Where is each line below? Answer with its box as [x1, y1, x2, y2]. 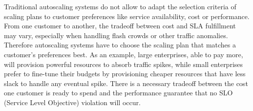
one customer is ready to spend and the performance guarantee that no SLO [4, 88, 233, 98]
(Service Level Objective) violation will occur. [4, 97, 141, 107]
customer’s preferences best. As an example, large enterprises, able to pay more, [4, 49, 243, 59]
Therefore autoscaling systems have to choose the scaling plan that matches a [4, 40, 236, 50]
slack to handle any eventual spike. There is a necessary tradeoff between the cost [4, 78, 248, 88]
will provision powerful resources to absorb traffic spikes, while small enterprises [4, 59, 243, 69]
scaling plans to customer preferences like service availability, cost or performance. [4, 11, 250, 21]
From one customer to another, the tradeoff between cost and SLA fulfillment [4, 21, 236, 31]
